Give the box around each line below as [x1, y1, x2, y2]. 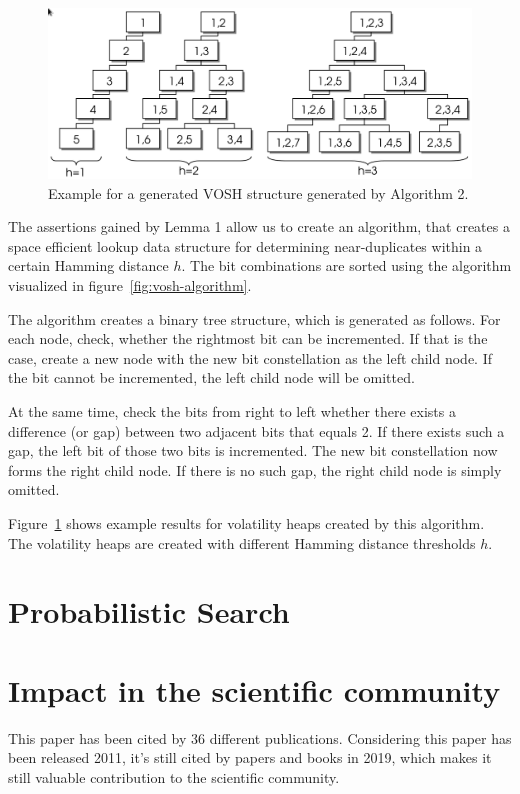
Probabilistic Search [8, 591, 290, 632]
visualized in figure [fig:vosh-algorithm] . [8, 274, 252, 295]
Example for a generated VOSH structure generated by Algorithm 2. [48, 182, 469, 203]
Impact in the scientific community [8, 669, 501, 710]
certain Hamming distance [8, 255, 169, 276]
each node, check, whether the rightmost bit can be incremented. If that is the [8, 328, 488, 349]
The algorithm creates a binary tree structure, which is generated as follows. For [8, 308, 501, 329]
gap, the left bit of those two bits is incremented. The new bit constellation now [8, 440, 498, 461]
